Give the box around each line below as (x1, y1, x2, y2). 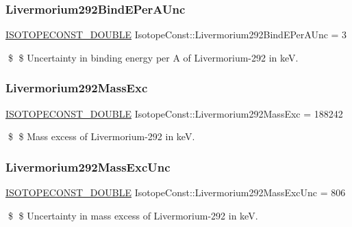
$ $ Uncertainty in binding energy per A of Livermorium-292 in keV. (8, 50, 299, 64)
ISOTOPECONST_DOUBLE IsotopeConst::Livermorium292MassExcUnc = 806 (5, 185, 346, 200)
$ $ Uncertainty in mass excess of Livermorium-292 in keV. (8, 208, 258, 222)
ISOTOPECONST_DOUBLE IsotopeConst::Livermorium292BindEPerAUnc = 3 (5, 27, 347, 42)
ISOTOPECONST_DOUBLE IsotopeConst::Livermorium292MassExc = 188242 (5, 106, 343, 120)
